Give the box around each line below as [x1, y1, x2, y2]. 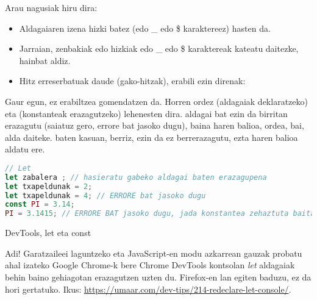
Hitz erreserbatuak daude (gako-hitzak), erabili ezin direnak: [19, 74, 246, 87]
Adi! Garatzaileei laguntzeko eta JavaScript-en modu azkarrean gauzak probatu [5, 246, 302, 259]
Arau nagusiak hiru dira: [5, 1, 98, 13]
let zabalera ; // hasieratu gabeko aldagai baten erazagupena [5, 173, 267, 182]
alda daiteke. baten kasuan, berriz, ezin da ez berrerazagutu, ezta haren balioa [5, 130, 298, 143]
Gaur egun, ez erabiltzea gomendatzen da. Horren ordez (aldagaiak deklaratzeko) [5, 95, 308, 107]
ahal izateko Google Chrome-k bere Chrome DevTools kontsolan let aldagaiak [5, 259, 295, 271]
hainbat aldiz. [19, 54, 71, 66]
